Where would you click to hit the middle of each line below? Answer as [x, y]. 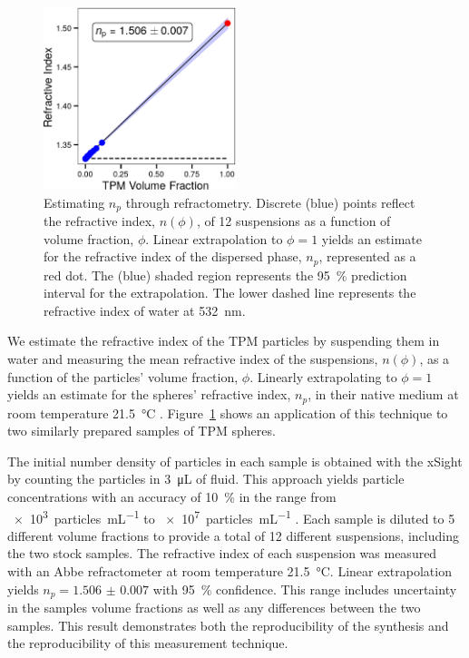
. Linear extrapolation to [214, 238]
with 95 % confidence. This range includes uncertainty [305, 589]
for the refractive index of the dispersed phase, [173, 256]
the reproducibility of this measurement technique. [148, 643]
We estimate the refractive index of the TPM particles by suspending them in [224, 341]
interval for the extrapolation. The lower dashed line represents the [230, 293]
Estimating [74, 202]
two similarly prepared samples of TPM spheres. [142, 431]
